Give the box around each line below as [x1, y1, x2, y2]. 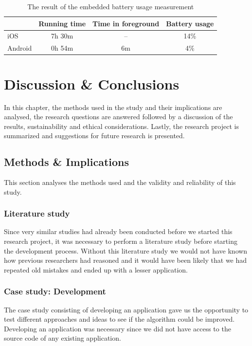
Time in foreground [92, 18, 160, 28]
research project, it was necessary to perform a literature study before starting [4, 236, 237, 246]
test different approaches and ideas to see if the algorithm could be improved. [4, 314, 235, 324]
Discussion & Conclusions [4, 73, 180, 93]
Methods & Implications [4, 154, 129, 169]
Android [7, 43, 32, 53]
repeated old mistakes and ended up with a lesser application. [4, 264, 188, 274]
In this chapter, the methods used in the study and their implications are [4, 102, 222, 112]
